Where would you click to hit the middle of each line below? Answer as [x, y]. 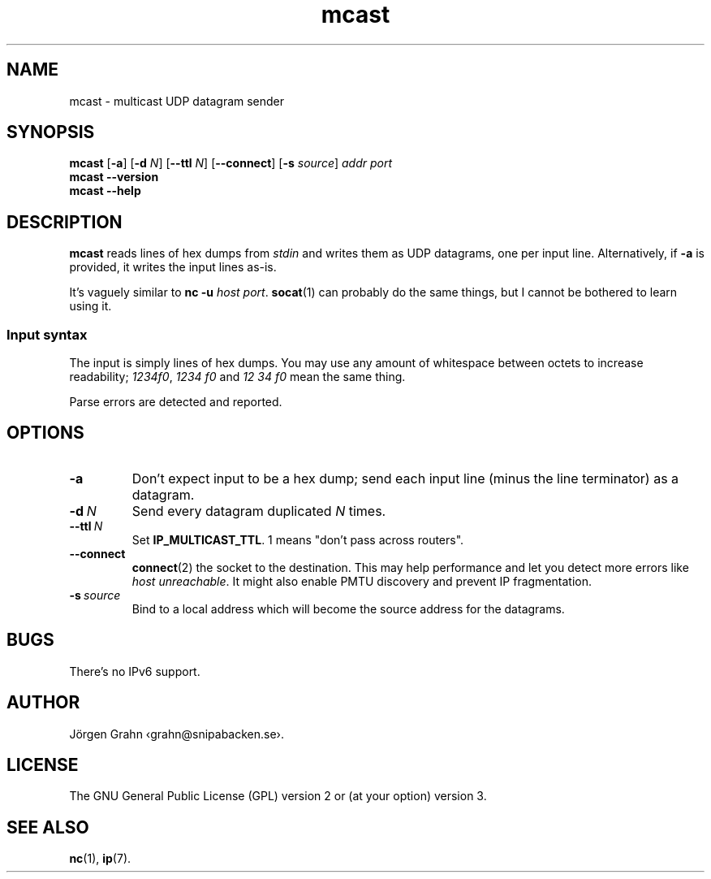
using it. [90, 306]
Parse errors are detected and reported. [176, 402]
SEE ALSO [48, 827]
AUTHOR [43, 703]
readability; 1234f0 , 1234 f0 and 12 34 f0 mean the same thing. [237, 377]
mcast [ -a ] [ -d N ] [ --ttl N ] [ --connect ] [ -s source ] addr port [231, 163]
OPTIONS [45, 433]
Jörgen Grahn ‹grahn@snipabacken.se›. [177, 734]
